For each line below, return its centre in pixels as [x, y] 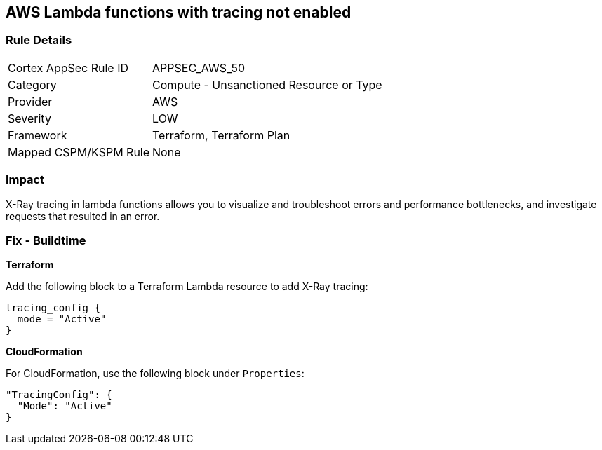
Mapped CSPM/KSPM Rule [79, 152]
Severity [29, 118]
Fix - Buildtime [46, 240]
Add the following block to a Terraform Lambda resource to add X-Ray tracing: [187, 287]
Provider [30, 101]
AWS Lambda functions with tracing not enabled [179, 12]
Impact [25, 180]
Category [32, 84]
